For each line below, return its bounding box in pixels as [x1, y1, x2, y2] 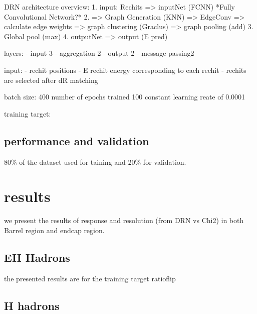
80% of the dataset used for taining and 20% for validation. [4, 156, 186, 167]
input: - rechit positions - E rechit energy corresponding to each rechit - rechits [4, 64, 246, 75]
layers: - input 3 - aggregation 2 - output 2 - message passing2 [4, 48, 194, 58]
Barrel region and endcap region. [4, 225, 105, 235]
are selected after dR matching [4, 74, 98, 85]
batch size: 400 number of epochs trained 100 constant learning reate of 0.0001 [4, 91, 245, 102]
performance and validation [4, 133, 149, 148]
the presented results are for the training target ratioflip [4, 273, 176, 283]
